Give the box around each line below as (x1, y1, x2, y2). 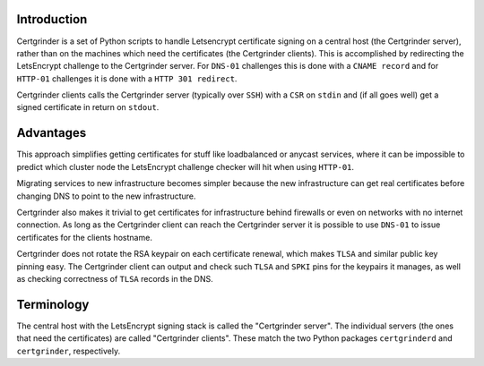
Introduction (16, 12, 88, 27)
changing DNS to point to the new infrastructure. (16, 191, 196, 201)
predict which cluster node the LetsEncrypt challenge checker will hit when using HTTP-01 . (16, 161, 354, 172)
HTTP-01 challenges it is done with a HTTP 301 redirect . (16, 72, 238, 84)
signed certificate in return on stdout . (16, 102, 160, 113)
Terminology (16, 296, 90, 312)
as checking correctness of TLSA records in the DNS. (16, 273, 214, 284)
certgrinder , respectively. (16, 345, 121, 356)
